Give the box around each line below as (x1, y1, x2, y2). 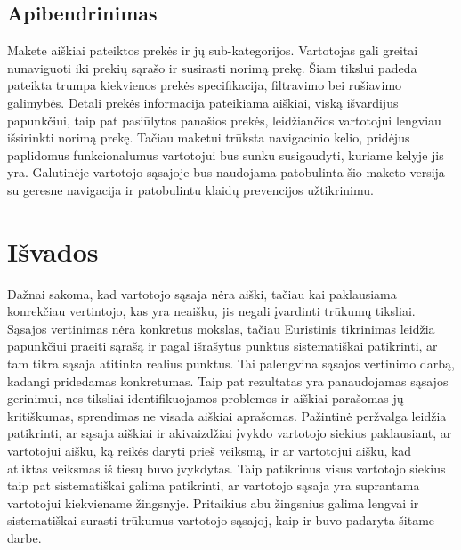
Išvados (7, 232, 99, 269)
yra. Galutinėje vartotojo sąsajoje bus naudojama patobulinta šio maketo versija (7, 163, 445, 182)
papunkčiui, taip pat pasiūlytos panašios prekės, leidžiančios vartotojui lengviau (7, 110, 441, 129)
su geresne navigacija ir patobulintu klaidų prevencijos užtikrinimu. (7, 180, 374, 198)
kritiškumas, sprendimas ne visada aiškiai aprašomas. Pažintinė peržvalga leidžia (7, 406, 447, 425)
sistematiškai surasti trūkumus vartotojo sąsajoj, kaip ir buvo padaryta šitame (7, 511, 435, 530)
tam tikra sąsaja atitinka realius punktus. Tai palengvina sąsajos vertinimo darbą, (7, 354, 455, 373)
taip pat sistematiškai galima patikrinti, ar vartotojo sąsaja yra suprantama (7, 476, 420, 495)
